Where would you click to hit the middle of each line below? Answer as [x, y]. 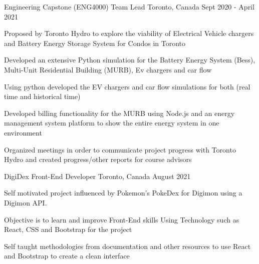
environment [23, 132]
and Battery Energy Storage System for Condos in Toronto [95, 43]
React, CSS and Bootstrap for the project [68, 229]
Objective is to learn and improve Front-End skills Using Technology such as [122, 219]
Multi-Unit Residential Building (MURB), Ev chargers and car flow [108, 69]
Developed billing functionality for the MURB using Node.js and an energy [119, 113]
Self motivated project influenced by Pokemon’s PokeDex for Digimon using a [123, 193]
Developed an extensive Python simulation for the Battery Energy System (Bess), [130, 60]
